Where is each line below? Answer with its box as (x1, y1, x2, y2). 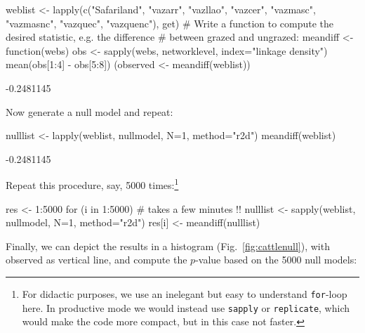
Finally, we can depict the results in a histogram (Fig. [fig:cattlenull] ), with (6, 238, 330, 253)
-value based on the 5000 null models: (195, 252, 357, 267)
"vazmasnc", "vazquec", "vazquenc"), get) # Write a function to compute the (6, 15, 334, 30)
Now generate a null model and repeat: (6, 104, 173, 119)
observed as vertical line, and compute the (6, 252, 187, 267)
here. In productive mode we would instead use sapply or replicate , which (22, 300, 350, 315)
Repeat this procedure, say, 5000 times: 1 (6, 176, 179, 192)
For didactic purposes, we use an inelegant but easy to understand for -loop (22, 286, 347, 301)
